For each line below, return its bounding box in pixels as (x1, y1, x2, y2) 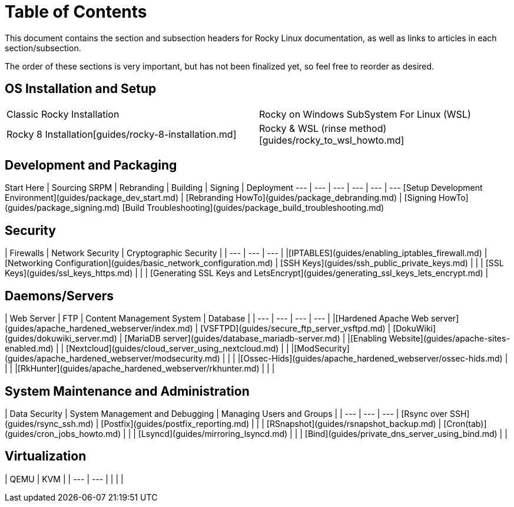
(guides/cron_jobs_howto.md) (5, 428, 121, 439)
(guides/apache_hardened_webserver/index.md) (5, 323, 193, 334)
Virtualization (5, 449, 87, 464)
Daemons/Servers (5, 288, 114, 303)
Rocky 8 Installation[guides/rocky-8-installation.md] (6, 128, 237, 140)
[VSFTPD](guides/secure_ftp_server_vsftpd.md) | (200, 323, 391, 334)
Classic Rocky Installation (6, 108, 120, 120)
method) (349, 122, 387, 134)
